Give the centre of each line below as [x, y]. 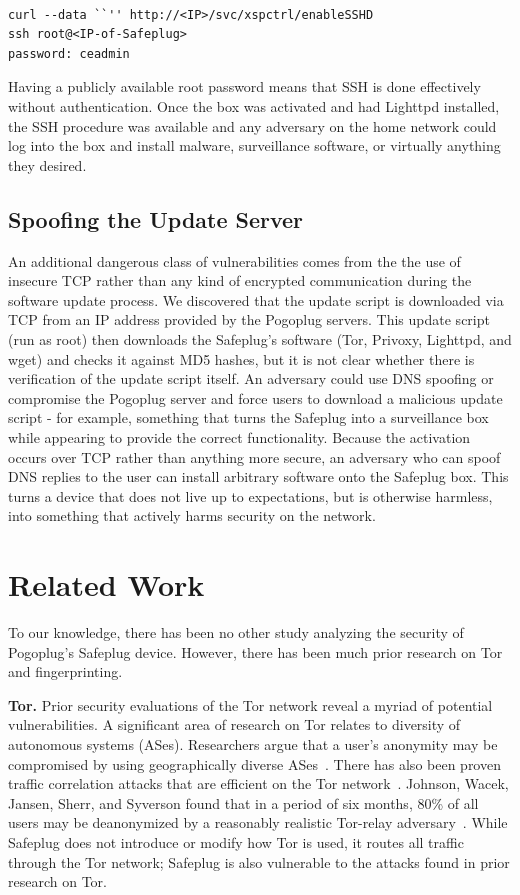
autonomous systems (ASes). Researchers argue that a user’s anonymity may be [253, 744]
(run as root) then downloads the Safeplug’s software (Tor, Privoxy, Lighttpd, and [260, 338]
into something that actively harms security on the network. [192, 515]
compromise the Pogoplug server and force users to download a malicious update [255, 397]
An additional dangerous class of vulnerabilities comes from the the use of [234, 260]
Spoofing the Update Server [156, 218]
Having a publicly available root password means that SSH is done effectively [244, 86]
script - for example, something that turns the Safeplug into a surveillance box [248, 417]
